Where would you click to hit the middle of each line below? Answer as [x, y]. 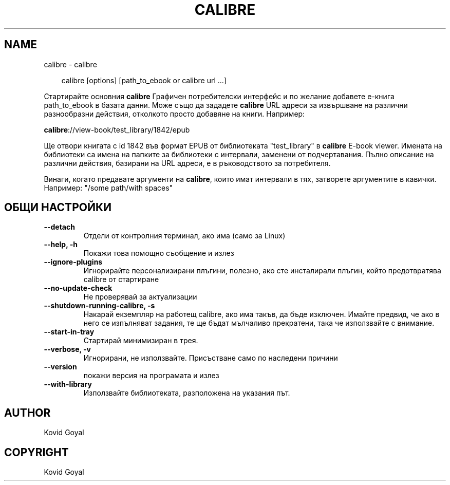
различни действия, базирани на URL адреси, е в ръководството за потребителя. [187, 163]
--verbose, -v [67, 349]
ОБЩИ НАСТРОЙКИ [58, 208]
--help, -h [61, 245]
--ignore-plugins [73, 262]
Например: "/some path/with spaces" [108, 188]
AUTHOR [27, 413]
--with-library [68, 384]
